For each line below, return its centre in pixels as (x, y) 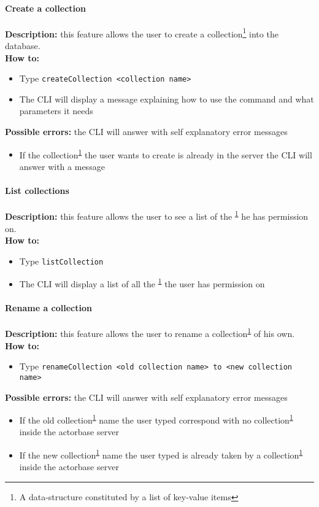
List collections (37, 191)
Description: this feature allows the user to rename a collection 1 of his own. (150, 333)
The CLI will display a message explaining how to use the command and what (167, 99)
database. (23, 46)
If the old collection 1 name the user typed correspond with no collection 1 (156, 419)
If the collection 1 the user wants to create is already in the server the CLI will (166, 153)
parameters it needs (56, 111)
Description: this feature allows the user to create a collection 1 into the (142, 33)
